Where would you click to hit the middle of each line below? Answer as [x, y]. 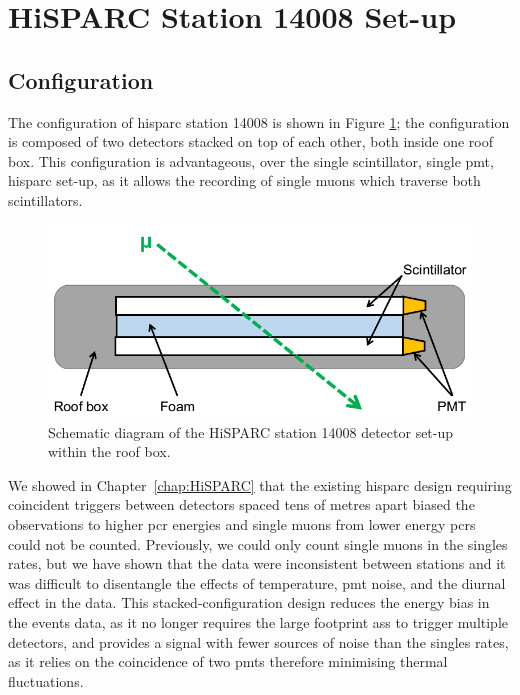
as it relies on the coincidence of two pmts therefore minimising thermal [228, 661]
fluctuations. [46, 680]
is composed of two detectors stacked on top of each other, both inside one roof [251, 141]
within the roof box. [109, 451]
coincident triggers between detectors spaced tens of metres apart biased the [241, 504]
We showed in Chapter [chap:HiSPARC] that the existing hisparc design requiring [260, 484]
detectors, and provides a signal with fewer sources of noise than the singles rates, [258, 641]
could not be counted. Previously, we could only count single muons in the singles [258, 543]
